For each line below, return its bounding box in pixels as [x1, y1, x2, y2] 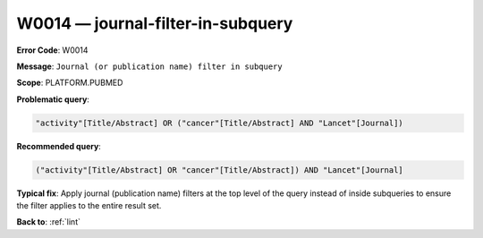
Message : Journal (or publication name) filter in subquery [16, 61, 283, 72]
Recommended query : [16, 140, 102, 151]
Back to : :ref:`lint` [16, 217, 80, 227]
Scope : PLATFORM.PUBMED [16, 77, 123, 89]
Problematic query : [16, 94, 89, 105]
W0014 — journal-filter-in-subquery [16, 13, 293, 33]
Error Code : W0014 [16, 45, 89, 55]
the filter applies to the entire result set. [16, 200, 162, 211]
